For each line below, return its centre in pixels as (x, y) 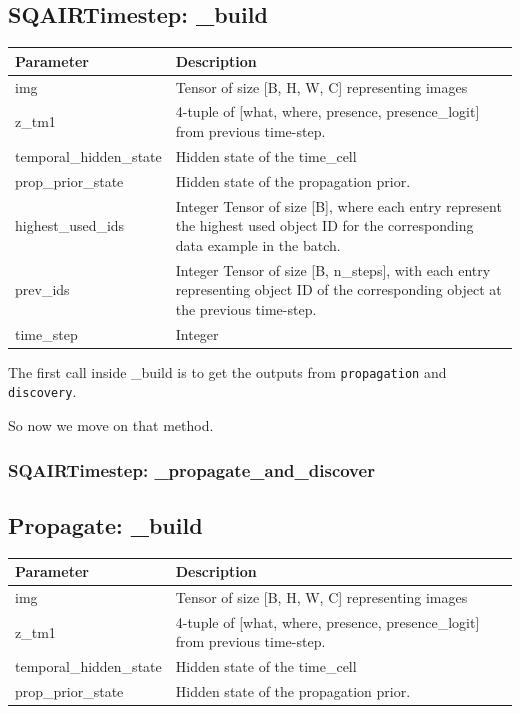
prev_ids (42, 289)
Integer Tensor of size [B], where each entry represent (338, 205)
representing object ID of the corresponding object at (338, 289)
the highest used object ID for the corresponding (324, 225)
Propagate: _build (105, 524)
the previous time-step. (246, 308)
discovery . (42, 391)
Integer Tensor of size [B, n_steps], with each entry (333, 269)
